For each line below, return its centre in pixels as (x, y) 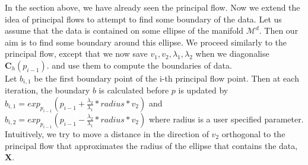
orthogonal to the (253, 134)
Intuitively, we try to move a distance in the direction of (107, 134)
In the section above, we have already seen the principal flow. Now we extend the (153, 7)
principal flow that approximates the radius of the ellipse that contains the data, (151, 145)
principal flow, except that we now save (76, 54)
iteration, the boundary (47, 90)
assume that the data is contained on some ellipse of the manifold (124, 30)
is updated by (203, 90)
